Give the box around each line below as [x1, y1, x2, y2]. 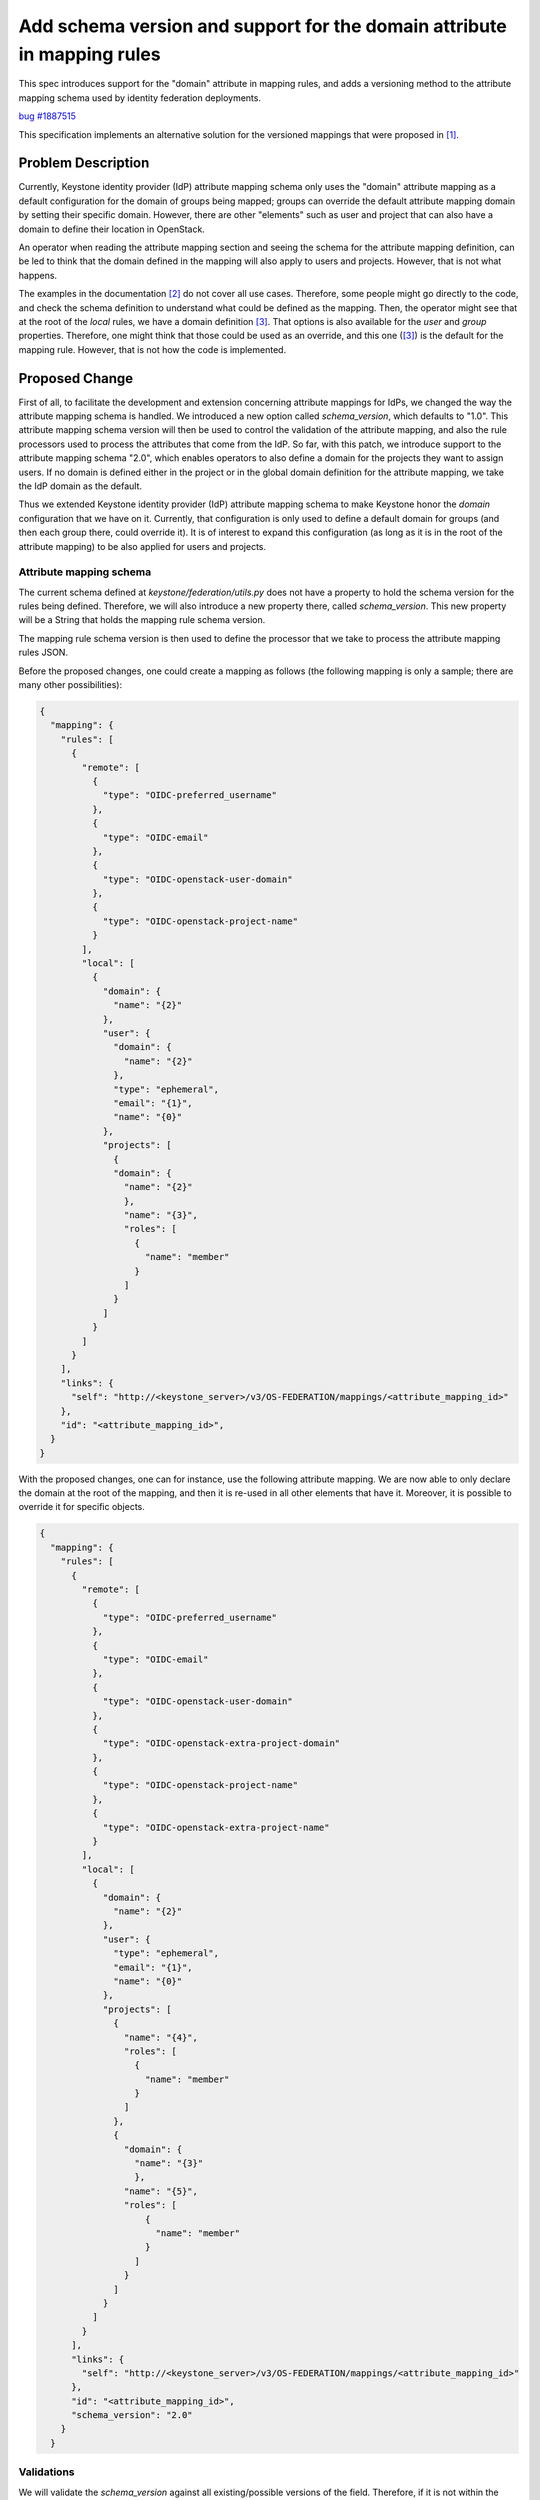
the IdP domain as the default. [18, 480, 143, 492]
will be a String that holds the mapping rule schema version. [18, 614, 266, 626]
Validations [18, 2465, 75, 2479]
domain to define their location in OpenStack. [18, 223, 205, 235]
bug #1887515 [18, 110, 77, 122]
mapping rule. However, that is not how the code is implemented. [18, 343, 287, 355]
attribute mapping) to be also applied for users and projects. [18, 540, 267, 552]
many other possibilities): [18, 679, 123, 691]
